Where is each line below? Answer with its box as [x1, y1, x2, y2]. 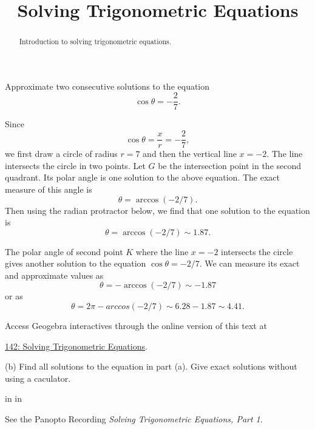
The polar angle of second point [5, 245, 123, 258]
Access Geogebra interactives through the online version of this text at [5, 319, 267, 332]
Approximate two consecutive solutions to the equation [5, 79, 210, 92]
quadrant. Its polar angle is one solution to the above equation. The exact [5, 171, 280, 184]
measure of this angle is [5, 182, 92, 195]
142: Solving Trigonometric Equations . [5, 339, 147, 352]
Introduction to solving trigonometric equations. [19, 36, 172, 47]
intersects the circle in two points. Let [5, 159, 146, 171]
